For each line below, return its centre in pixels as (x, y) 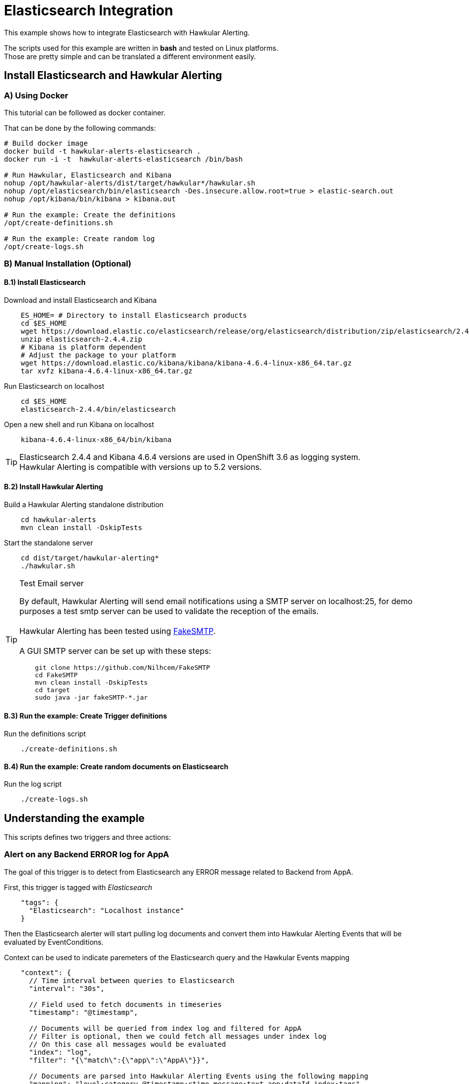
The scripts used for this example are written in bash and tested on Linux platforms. (141, 48)
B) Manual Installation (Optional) (68, 264)
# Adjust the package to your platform (98, 355)
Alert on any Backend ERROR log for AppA (87, 855)
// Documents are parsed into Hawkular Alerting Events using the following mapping (199, 1076)
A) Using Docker (36, 95)
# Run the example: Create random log (79, 238)
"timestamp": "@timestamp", (83, 1012)
